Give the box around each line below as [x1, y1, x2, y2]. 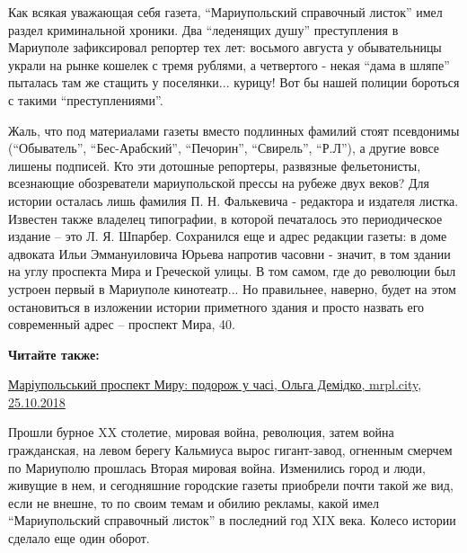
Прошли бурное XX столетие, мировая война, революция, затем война [8, 423, 394, 442]
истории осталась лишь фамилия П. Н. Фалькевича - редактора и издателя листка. [8, 191, 459, 210]
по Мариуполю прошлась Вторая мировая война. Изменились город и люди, [8, 458, 426, 477]
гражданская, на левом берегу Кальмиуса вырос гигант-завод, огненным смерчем [8, 441, 453, 459]
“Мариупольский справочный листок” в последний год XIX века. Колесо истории [8, 511, 456, 530]
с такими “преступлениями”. [8, 90, 163, 109]
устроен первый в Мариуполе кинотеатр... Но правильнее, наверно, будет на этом [8, 279, 456, 298]
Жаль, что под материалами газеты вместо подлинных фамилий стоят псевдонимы [8, 120, 460, 139]
